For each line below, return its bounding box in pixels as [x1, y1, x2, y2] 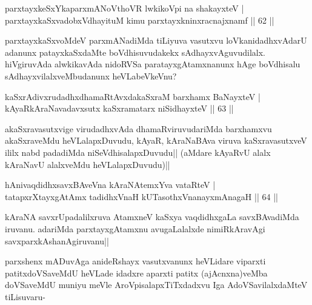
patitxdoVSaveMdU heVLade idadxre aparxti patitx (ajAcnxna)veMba [5, 266, 268, 279]
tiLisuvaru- [5, 290, 45, 303]
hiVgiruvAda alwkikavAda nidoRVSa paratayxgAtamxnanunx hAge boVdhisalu [5, 58, 300, 70]
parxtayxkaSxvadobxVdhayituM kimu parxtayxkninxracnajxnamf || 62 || [5, 13, 274, 26]
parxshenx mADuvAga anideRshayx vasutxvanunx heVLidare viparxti [5, 255, 266, 267]
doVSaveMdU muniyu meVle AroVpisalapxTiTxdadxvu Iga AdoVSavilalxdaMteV [5, 278, 308, 291]
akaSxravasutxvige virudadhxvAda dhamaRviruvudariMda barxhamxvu [5, 122, 272, 135]
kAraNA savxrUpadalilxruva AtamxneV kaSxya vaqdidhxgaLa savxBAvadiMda [5, 210, 299, 223]
